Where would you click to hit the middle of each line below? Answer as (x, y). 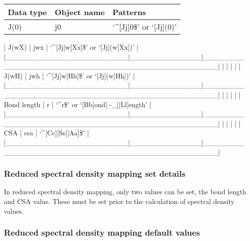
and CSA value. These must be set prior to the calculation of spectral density (119, 201)
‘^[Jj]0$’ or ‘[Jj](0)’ (144, 27)
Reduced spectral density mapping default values (102, 232)
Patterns (129, 12)
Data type (27, 12)
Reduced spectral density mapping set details (95, 174)
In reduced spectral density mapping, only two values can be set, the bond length (125, 192)
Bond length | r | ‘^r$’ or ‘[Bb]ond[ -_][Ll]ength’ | (78, 104)
